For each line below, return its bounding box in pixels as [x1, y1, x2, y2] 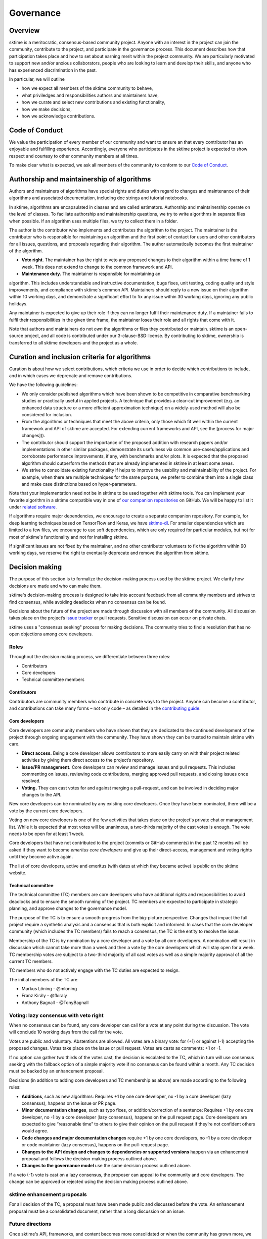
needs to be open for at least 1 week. [9, 831, 85, 837]
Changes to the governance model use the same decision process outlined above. [21, 1163, 191, 1169]
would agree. [21, 1128, 48, 1134]
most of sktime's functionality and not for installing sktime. [9, 534, 129, 540]
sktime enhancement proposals [9, 1191, 87, 1198]
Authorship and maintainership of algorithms [9, 175, 151, 183]
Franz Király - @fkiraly [21, 993, 67, 999]
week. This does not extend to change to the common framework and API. [21, 264, 173, 270]
